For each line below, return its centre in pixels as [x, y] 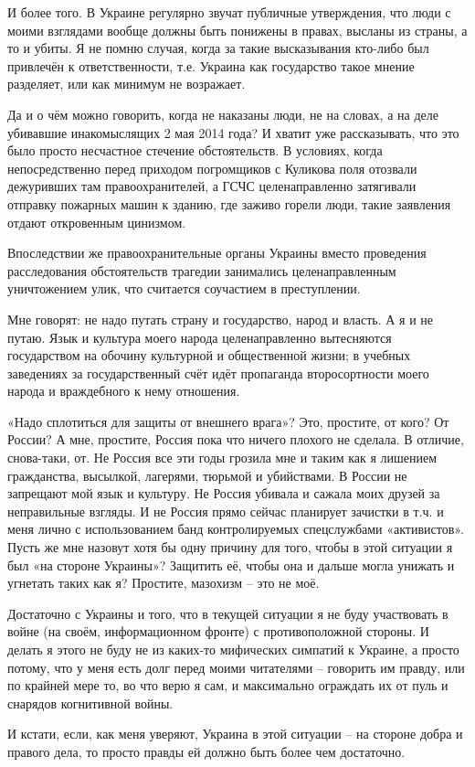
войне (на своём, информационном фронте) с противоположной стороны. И [218, 631]
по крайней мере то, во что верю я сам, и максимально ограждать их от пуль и [228, 685]
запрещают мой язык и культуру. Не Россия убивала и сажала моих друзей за [224, 493]
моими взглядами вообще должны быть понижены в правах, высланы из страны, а [237, 30]
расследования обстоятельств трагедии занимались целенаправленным [202, 270]
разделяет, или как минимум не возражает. [127, 84]
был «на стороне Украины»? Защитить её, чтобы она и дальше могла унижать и [231, 565]
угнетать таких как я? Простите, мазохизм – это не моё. [164, 583]
